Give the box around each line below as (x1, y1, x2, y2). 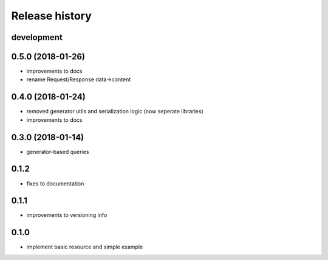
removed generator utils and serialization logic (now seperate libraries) (26, 108, 203, 115)
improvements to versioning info (26, 212, 108, 219)
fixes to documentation (26, 179, 84, 187)
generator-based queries (26, 148, 89, 155)
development (11, 32, 63, 42)
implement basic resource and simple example (26, 243, 143, 251)
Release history (11, 9, 92, 22)
